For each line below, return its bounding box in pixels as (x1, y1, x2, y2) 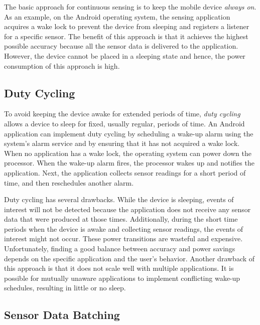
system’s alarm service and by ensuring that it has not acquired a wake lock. (4, 138, 240, 148)
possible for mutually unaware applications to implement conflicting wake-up (4, 272, 240, 283)
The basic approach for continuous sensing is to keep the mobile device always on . (4, 2, 256, 12)
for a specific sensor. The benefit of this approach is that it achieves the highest (4, 31, 248, 41)
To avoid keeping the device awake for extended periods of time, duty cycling (4, 108, 240, 119)
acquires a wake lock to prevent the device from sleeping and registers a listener (4, 21, 249, 32)
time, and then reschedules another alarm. (4, 177, 134, 188)
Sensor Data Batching (4, 307, 120, 322)
